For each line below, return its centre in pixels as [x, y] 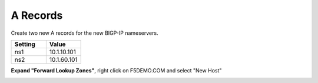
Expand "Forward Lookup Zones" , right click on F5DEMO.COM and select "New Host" [116, 70]
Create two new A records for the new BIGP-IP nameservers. [85, 33]
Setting [25, 44]
